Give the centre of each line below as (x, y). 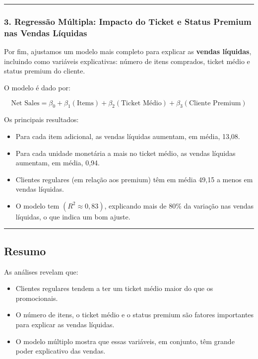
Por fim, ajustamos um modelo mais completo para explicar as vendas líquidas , (128, 51)
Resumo (25, 251)
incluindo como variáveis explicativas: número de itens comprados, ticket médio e (127, 61)
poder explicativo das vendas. (61, 351)
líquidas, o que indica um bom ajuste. (73, 216)
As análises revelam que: (41, 271)
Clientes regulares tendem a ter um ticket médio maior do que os (114, 288)
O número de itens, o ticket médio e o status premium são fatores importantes (135, 315)
